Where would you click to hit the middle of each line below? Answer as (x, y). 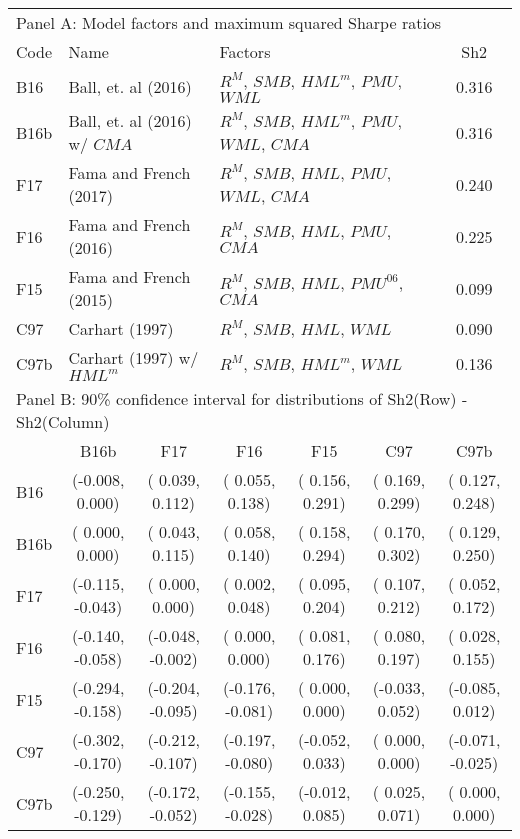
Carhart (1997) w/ (133, 357)
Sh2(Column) (63, 421)
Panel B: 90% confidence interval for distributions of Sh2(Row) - (242, 398)
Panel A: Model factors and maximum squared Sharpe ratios (229, 22)
